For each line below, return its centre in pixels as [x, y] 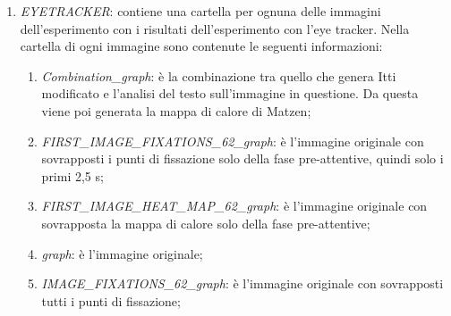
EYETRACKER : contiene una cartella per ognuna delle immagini [200, 11]
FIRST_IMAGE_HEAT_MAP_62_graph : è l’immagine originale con [234, 206]
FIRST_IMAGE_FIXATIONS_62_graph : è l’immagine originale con [233, 141]
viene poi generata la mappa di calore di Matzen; [176, 110]
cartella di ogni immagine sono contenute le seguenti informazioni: [201, 46]
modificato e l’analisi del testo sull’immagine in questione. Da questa [230, 93]
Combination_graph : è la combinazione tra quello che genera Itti [219, 75]
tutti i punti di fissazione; [111, 300]
